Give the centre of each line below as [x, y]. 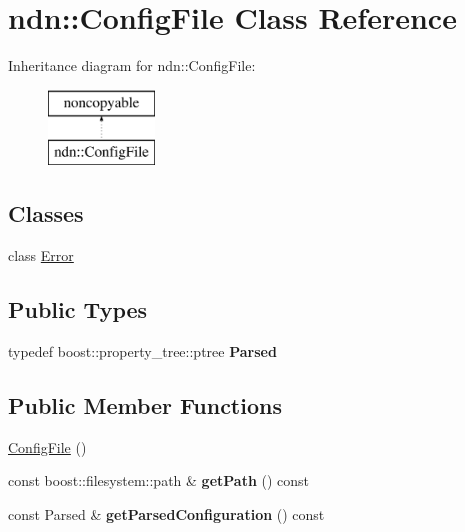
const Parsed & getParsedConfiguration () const [166, 513]
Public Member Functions [145, 404]
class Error [41, 255]
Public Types [78, 309]
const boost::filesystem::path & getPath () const [159, 480]
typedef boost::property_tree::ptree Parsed [142, 350]
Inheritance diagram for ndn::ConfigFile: [132, 65]
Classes [46, 213]
